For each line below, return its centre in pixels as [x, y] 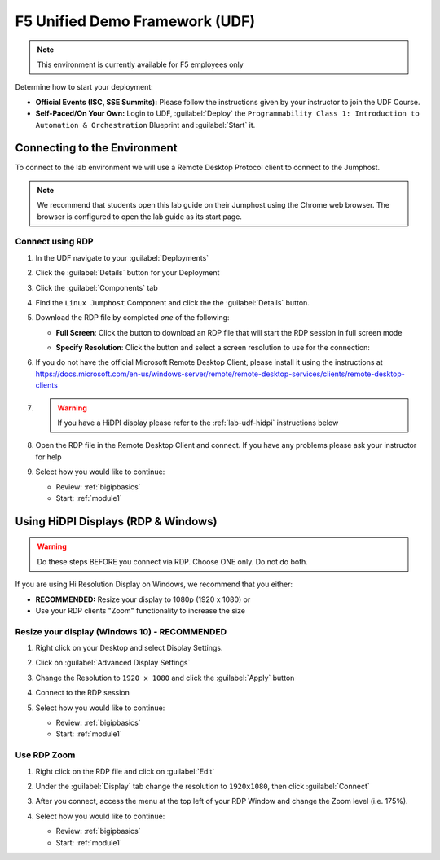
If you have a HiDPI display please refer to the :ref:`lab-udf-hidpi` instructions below [198, 423]
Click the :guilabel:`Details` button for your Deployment [128, 273]
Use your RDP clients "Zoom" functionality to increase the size [141, 610]
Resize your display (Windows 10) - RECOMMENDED [121, 631]
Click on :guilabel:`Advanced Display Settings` [113, 663]
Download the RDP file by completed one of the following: [132, 318]
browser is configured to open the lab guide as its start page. [139, 217]
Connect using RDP [54, 242]
